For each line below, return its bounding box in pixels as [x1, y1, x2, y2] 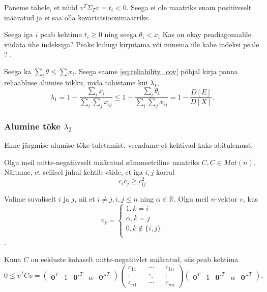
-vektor [215, 193, 238, 204]
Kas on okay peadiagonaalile [162, 29, 251, 40]
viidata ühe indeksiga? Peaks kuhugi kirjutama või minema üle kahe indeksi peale [4, 39, 259, 49]
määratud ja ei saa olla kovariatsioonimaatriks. [4, 12, 150, 22]
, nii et [74, 193, 95, 204]
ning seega [104, 29, 137, 40]
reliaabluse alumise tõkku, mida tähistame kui [4, 77, 148, 87]
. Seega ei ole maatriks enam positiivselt [126, 2, 252, 12]
